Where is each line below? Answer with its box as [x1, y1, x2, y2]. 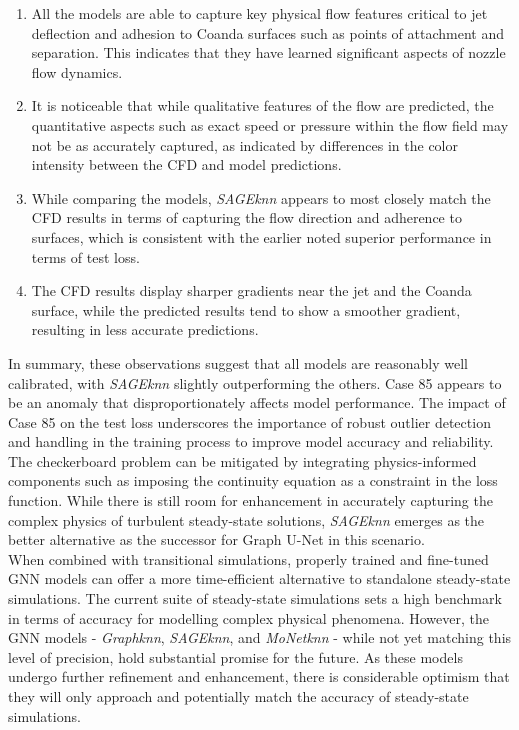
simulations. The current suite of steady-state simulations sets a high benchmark [8, 588, 502, 609]
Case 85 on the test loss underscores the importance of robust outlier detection [8, 411, 491, 432]
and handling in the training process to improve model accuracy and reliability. [8, 431, 494, 452]
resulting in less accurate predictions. [31, 319, 259, 340]
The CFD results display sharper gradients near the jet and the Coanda [31, 280, 472, 301]
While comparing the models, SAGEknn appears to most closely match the [31, 187, 491, 208]
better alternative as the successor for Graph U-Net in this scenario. [8, 529, 425, 550]
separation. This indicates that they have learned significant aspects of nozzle [31, 42, 506, 63]
